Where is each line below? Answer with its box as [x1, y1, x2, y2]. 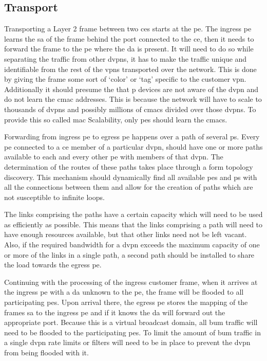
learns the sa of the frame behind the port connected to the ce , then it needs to [4, 33, 254, 44]
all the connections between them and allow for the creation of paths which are [4, 182, 253, 192]
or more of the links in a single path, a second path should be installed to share [4, 249, 255, 260]
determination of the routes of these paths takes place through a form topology [4, 161, 253, 172]
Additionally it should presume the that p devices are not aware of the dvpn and [4, 83, 259, 94]
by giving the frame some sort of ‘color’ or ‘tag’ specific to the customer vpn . [4, 74, 246, 84]
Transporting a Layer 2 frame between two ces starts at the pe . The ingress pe [4, 23, 252, 34]
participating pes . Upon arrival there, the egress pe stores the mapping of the [4, 297, 248, 308]
